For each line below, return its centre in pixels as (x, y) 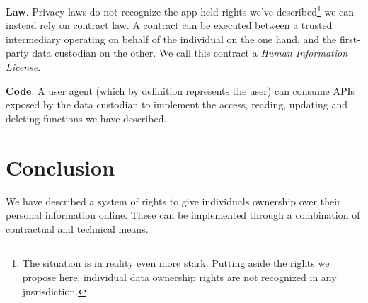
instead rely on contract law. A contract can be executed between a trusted (169, 25)
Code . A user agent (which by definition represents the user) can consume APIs (180, 90)
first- (350, 39)
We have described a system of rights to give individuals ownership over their (173, 201)
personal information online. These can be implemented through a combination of (183, 215)
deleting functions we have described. (86, 118)
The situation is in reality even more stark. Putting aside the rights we (176, 263)
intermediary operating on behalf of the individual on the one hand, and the (171, 39)
